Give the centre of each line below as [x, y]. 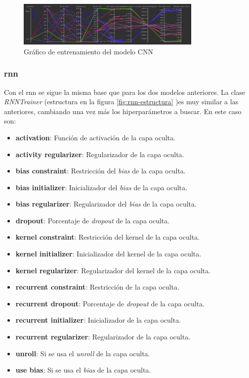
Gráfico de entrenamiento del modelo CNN [88, 51]
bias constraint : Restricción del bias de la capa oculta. [101, 171]
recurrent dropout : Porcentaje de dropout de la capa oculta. [110, 303]
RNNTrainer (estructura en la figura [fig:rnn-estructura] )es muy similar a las [121, 102]
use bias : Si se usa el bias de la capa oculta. [83, 370]
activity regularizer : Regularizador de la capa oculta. [100, 154]
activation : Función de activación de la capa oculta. [96, 137]
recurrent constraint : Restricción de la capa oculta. [97, 287]
